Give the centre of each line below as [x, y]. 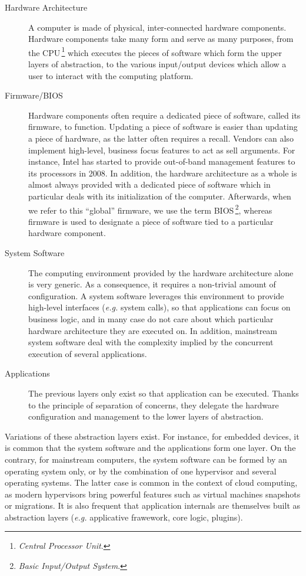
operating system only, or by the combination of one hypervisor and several [141, 471]
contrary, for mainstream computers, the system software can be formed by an [146, 459]
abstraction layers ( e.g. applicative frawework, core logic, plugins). [124, 517]
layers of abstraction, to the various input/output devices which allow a [157, 64]
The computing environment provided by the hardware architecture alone [161, 272]
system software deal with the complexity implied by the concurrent [151, 342]
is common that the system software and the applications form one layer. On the [150, 448]
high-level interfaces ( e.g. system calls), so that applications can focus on [159, 307]
